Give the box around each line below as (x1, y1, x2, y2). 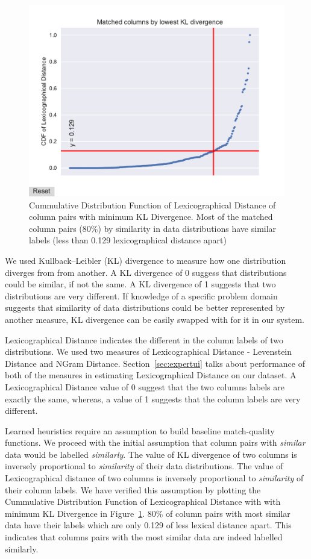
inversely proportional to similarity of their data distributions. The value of (5, 460, 283, 472)
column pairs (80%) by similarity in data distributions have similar (29, 222, 277, 234)
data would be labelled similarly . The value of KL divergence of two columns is (5, 448, 297, 460)
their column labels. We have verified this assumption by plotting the (5, 483, 261, 496)
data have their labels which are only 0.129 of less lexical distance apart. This (5, 519, 292, 531)
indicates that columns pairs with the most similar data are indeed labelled (5, 531, 283, 543)
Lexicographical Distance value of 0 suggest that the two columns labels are (5, 380, 284, 393)
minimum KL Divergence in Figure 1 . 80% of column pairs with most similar (5, 507, 291, 519)
